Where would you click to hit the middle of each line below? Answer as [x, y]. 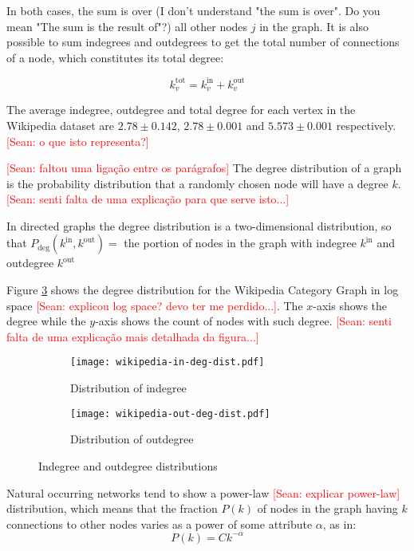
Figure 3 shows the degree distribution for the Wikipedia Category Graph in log [203, 290]
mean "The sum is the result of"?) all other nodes [127, 26]
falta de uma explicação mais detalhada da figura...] [133, 336]
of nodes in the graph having [327, 508]
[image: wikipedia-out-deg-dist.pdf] [170, 413]
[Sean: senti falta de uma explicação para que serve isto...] [148, 199]
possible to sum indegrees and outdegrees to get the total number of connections [203, 42]
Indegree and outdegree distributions [128, 465]
